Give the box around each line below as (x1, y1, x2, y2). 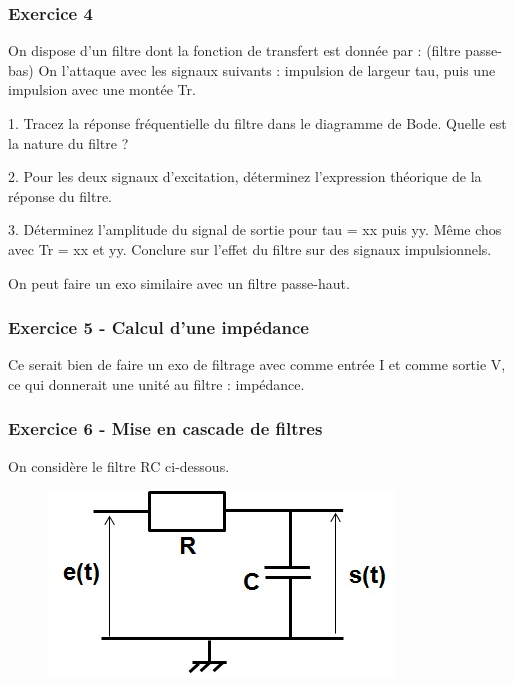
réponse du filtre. (8, 185, 113, 206)
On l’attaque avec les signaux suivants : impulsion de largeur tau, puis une (38, 59, 496, 80)
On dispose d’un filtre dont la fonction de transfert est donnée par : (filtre (8, 40, 461, 61)
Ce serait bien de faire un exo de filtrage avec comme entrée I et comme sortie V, (8, 354, 506, 375)
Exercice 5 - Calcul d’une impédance (8, 315, 309, 340)
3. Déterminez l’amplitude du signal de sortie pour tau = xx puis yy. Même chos (8, 219, 502, 240)
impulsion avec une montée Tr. (8, 79, 196, 100)
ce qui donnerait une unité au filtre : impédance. (8, 373, 305, 394)
